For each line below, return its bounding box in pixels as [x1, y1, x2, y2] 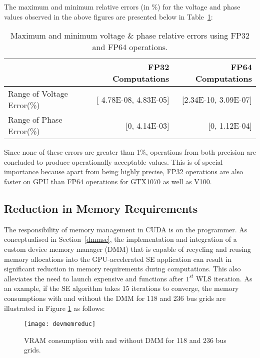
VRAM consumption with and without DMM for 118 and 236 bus [24, 334, 226, 345]
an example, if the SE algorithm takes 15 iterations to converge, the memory [4, 283, 239, 293]
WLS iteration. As [196, 273, 252, 283]
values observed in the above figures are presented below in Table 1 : [4, 11, 213, 22]
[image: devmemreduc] [24, 320, 96, 328]
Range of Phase [8, 114, 62, 126]
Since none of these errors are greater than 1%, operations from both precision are [4, 147, 256, 157]
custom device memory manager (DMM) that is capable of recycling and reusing [4, 243, 251, 254]
